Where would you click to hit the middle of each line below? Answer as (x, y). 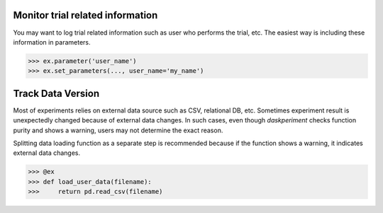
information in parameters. (52, 42)
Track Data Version (56, 93)
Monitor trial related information (85, 15)
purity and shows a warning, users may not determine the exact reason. (118, 130)
